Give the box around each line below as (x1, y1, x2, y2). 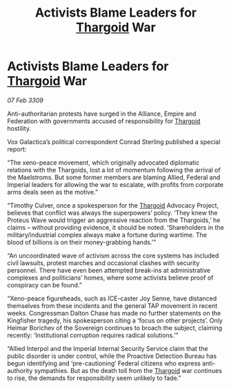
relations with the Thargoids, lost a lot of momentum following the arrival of (7, 165, 221, 174)
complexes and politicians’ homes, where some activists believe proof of (7, 273, 214, 282)
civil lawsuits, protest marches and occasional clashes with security (7, 258, 200, 267)
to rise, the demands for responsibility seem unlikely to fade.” (7, 374, 181, 382)
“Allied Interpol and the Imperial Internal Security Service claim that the (7, 344, 208, 352)
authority (7, 366, 33, 374)
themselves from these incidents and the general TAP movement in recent (7, 301, 218, 309)
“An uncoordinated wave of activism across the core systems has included (7, 251, 219, 260)
